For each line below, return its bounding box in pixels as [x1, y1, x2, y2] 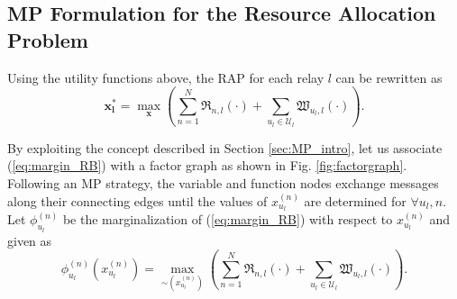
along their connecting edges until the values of [7, 191, 268, 210]
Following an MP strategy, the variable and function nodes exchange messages [7, 173, 439, 192]
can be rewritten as [335, 68, 443, 86]
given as [7, 231, 52, 249]
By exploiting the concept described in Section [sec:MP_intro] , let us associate [7, 138, 443, 157]
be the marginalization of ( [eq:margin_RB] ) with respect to [62, 210, 393, 229]
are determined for [304, 191, 407, 210]
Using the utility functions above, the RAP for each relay [7, 68, 324, 86]
